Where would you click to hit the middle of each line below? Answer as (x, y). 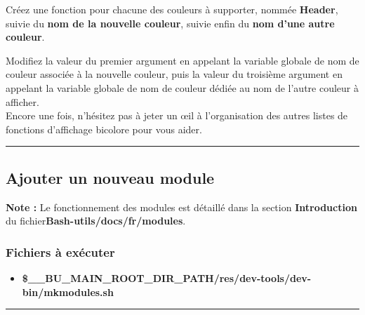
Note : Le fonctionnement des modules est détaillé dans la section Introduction (181, 207)
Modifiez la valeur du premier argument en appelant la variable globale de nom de (182, 60)
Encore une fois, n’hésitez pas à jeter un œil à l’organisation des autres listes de (177, 115)
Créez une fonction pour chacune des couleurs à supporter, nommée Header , (172, 9)
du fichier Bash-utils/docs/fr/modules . (96, 221)
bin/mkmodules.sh (68, 291)
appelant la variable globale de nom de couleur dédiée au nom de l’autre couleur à (182, 87)
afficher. (22, 101)
